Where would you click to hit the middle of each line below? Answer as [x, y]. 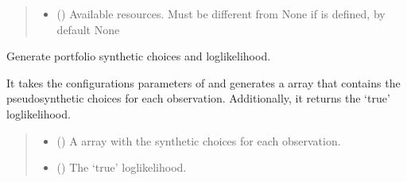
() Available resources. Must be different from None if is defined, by [221, 14]
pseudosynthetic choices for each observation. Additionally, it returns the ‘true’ [198, 98]
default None [88, 29]
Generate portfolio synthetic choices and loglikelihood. [139, 56]
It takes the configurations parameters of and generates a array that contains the [203, 82]
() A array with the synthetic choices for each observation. [199, 140]
